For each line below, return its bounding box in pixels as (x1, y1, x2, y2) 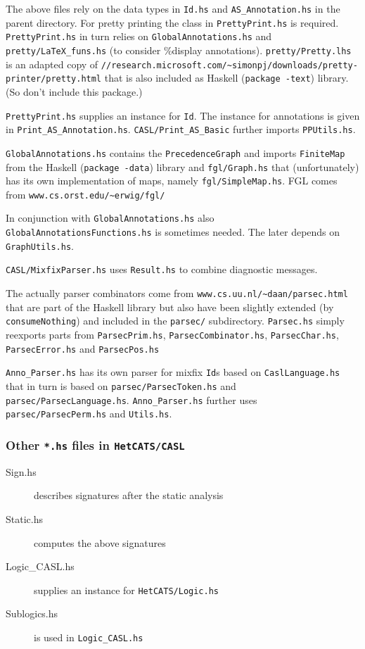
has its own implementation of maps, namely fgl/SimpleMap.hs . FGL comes (6, 173, 338, 188)
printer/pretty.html (6, 74, 102, 84)
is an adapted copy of (6, 56, 98, 71)
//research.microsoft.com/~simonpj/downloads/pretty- (101, 60, 358, 70)
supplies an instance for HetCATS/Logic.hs (34, 582, 219, 597)
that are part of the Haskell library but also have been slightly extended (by (6, 299, 334, 314)
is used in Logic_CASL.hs (34, 629, 143, 644)
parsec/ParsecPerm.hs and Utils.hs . (6, 406, 172, 421)
